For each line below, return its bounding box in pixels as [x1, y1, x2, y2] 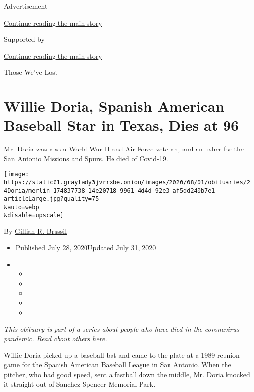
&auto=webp [4, 204, 39, 211]
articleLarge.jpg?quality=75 [4, 195, 99, 203]
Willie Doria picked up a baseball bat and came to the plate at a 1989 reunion [4, 350, 240, 360]
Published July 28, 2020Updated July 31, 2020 [15, 242, 156, 252]
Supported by [4, 34, 45, 44]
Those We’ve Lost [4, 67, 58, 77]
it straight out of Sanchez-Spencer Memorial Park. [4, 379, 156, 389]
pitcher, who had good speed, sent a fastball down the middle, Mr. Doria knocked [4, 369, 250, 379]
